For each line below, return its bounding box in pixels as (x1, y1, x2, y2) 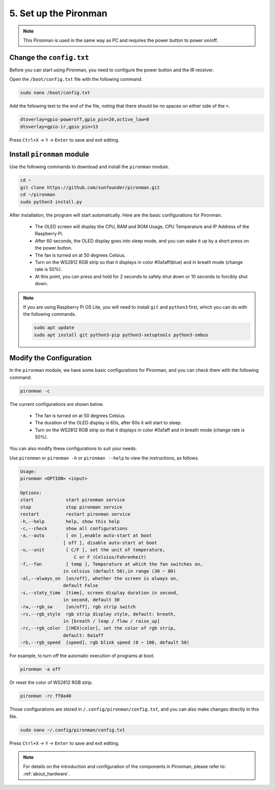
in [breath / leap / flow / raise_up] (63, 618, 160, 624)
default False (63, 583, 99, 588)
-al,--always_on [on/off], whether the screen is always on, (20, 576, 179, 581)
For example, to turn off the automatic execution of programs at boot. (9, 652, 155, 659)
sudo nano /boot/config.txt (20, 90, 90, 96)
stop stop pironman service (20, 504, 122, 510)
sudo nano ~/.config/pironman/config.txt (20, 727, 125, 733)
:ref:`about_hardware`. (23, 771, 70, 777)
